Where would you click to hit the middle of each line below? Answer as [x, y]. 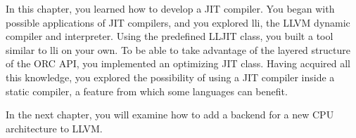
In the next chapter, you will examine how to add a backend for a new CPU [170, 115]
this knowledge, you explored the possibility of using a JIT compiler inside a [170, 77]
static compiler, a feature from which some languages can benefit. [147, 91]
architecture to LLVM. [54, 128]
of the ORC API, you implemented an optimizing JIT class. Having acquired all [178, 63]
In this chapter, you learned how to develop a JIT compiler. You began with [170, 8]
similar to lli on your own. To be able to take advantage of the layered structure [178, 49]
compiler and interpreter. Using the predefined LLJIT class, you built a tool [170, 36]
